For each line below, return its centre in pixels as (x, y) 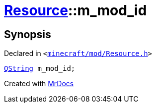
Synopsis (28, 34)
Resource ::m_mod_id (76, 10)
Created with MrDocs (39, 84)
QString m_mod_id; (40, 69)
